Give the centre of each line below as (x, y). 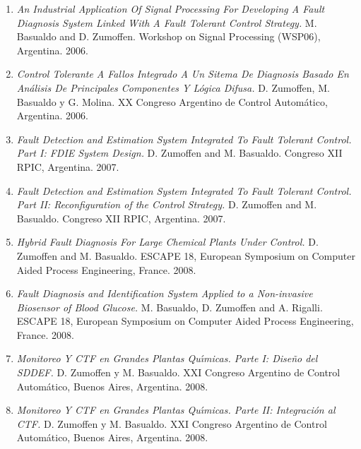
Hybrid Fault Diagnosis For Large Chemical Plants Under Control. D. (167, 242)
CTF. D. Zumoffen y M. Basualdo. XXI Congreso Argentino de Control (172, 423)
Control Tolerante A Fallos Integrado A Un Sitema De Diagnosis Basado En (183, 74)
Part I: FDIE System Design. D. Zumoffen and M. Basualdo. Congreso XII (179, 153)
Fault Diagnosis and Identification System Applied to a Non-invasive (165, 293)
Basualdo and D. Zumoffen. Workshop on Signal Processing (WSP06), (168, 36)
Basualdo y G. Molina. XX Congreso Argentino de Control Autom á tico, (172, 101)
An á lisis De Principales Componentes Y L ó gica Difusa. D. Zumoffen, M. (173, 87)
